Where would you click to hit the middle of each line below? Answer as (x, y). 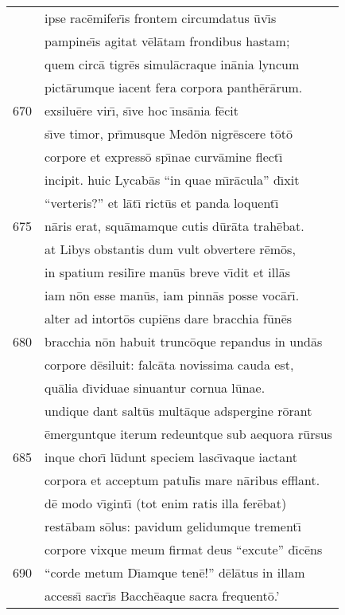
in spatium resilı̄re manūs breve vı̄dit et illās (167, 272)
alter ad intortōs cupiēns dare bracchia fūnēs (169, 318)
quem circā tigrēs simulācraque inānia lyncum (172, 64)
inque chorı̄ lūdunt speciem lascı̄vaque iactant (171, 457)
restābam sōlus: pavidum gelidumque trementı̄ (173, 526)
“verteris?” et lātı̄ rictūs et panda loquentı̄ (162, 203)
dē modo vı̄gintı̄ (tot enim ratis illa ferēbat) (166, 503)
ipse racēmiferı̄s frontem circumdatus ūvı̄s (161, 18)
